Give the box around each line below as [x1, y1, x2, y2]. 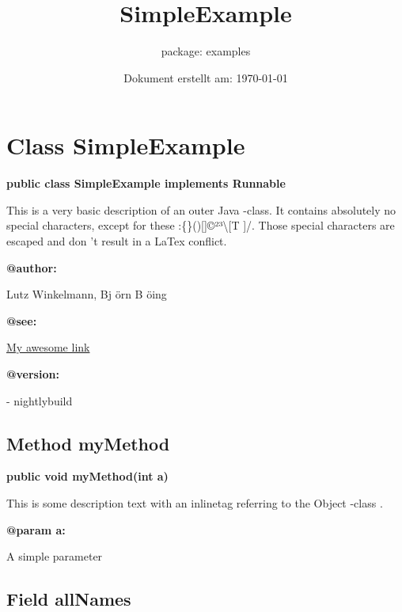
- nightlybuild [6, 392, 73, 409]
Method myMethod [6, 431, 170, 455]
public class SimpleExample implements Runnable [6, 175, 286, 192]
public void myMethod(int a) [6, 468, 169, 485]
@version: [6, 366, 59, 382]
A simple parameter [6, 548, 103, 564]
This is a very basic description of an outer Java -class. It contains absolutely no [6, 201, 396, 218]
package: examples [161, 43, 251, 59]
